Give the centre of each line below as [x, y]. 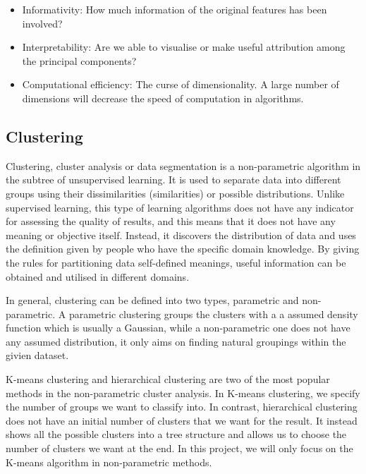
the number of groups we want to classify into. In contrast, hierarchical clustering [182, 407]
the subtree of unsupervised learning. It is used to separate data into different [173, 180]
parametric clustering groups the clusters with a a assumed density [213, 314]
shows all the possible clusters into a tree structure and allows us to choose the [176, 434]
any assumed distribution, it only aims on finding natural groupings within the [176, 341]
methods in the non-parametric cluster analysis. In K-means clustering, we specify [183, 393]
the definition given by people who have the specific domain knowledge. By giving [183, 249]
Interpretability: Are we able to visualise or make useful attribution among [184, 47]
